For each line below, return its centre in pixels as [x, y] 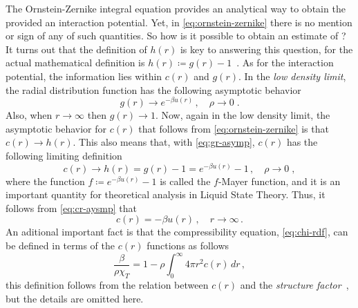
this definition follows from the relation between [107, 284]
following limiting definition [64, 156]
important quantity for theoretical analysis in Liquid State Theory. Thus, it [166, 194]
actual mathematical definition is [75, 62]
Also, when [29, 115]
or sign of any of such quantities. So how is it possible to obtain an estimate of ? [176, 36]
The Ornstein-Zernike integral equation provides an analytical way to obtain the [176, 8]
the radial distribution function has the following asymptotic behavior [153, 89]
